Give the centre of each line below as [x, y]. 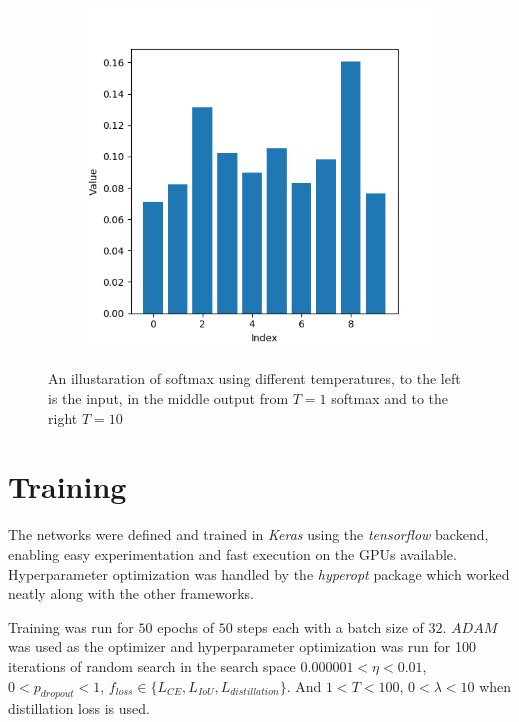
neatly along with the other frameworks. [131, 593]
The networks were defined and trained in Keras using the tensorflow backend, [248, 534]
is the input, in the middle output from [168, 398]
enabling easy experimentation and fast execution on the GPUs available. [232, 553]
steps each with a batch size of [330, 626]
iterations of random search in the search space [152, 665]
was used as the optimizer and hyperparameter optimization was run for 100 [242, 646]
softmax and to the [390, 398]
